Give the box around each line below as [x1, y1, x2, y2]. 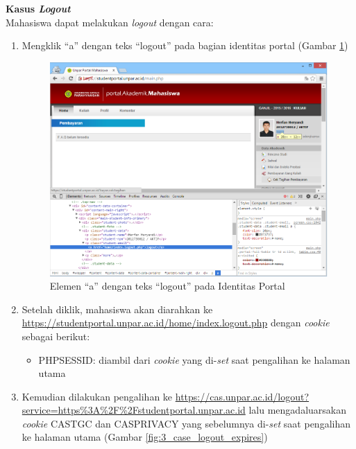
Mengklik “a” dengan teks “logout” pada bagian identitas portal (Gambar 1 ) [22, 38, 348, 53]
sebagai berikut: [22, 328, 90, 343]
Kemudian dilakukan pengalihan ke [22, 389, 173, 403]
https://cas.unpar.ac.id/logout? [175, 389, 310, 403]
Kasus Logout [6, 1, 71, 15]
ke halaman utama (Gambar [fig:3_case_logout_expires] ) [22, 430, 268, 444]
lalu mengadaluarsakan [248, 403, 347, 417]
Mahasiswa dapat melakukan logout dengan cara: [6, 15, 214, 29]
